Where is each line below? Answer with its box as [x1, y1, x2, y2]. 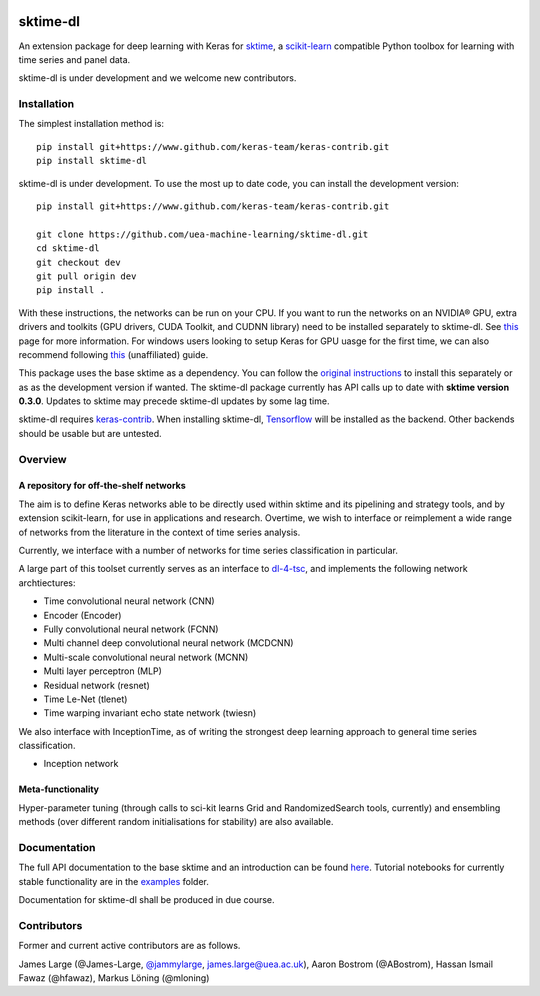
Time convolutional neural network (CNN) [43, 595, 215, 607]
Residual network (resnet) [43, 679, 150, 691]
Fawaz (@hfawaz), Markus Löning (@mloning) [18, 972, 210, 984]
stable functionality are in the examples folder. [18, 875, 209, 887]
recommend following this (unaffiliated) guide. [18, 348, 209, 360]
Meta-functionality [18, 783, 100, 795]
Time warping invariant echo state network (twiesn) [43, 707, 257, 719]
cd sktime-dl [36, 243, 100, 254]
